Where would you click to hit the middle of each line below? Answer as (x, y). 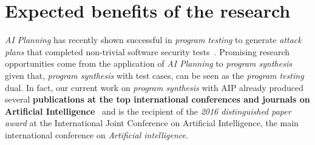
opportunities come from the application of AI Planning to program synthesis (148, 63)
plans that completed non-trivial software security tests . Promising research (147, 51)
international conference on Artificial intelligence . (97, 134)
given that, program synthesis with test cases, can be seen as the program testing (154, 75)
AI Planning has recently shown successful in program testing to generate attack (153, 40)
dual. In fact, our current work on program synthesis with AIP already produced (154, 87)
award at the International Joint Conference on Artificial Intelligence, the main (152, 123)
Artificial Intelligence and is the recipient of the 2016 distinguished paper (148, 111)
